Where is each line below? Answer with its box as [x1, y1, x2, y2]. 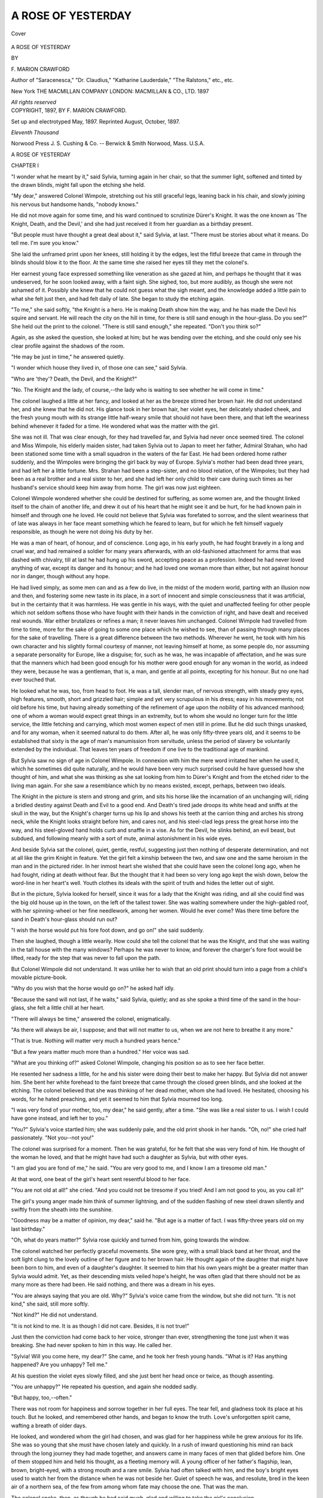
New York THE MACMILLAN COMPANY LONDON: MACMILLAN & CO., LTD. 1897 [11, 87, 209, 95]
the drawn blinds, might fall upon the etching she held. [11, 182, 146, 189]
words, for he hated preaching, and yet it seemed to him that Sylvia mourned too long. [11, 1095, 224, 1103]
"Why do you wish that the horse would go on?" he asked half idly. [11, 984, 175, 992]
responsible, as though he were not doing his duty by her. [11, 528, 153, 536]
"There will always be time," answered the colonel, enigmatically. [11, 1015, 171, 1022]
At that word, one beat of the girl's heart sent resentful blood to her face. [11, 1175, 191, 1183]
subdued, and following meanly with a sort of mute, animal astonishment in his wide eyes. [11, 835, 233, 842]
